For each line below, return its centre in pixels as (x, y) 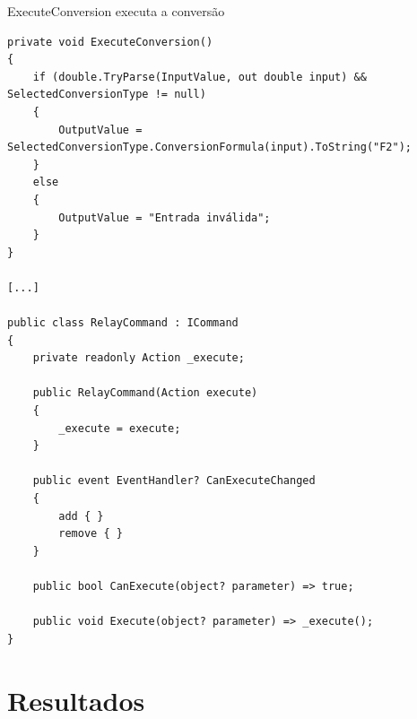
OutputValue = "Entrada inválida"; (165, 217)
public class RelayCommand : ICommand (123, 323)
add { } (81, 516)
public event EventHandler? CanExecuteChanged (174, 481)
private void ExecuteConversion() (110, 42)
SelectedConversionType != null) (107, 95)
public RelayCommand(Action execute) (145, 393)
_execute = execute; (120, 428)
